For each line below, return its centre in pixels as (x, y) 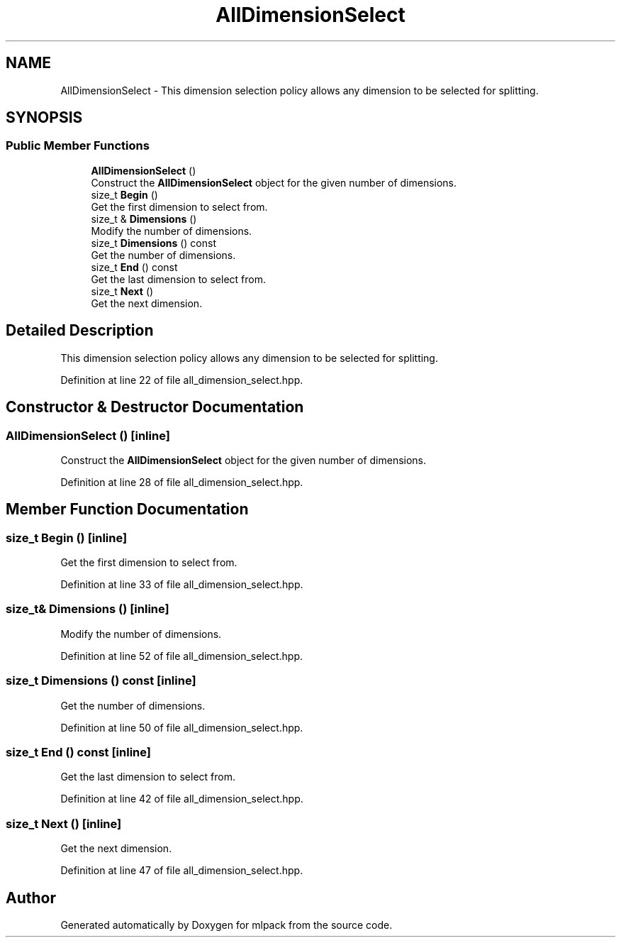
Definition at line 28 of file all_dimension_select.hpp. (182, 482)
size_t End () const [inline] (78, 752)
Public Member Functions (78, 146)
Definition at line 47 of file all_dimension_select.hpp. (182, 871)
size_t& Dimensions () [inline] (88, 609)
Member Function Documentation (127, 509)
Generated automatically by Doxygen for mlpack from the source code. (226, 925)
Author (31, 898)
